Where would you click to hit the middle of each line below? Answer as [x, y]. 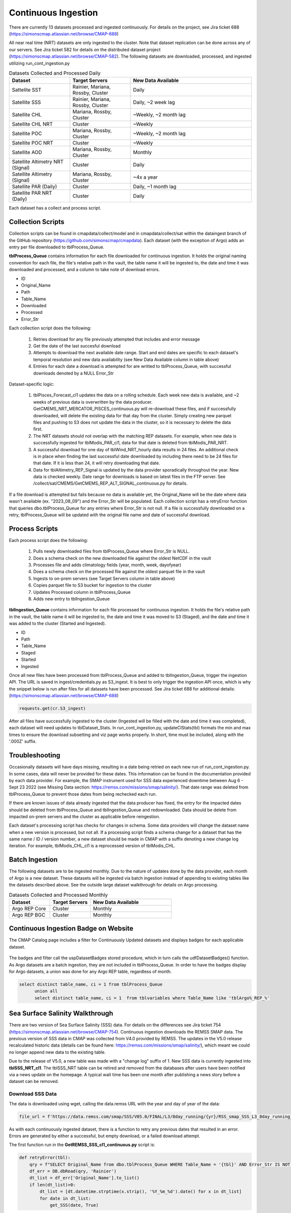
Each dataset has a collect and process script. [55, 208]
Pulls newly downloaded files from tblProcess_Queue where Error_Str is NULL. [112, 551]
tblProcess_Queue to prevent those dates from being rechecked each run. [83, 794]
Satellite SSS [26, 102]
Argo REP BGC [29, 915]
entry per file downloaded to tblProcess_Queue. [57, 247]
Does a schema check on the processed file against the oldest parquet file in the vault [119, 572]
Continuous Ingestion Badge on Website [71, 928]
